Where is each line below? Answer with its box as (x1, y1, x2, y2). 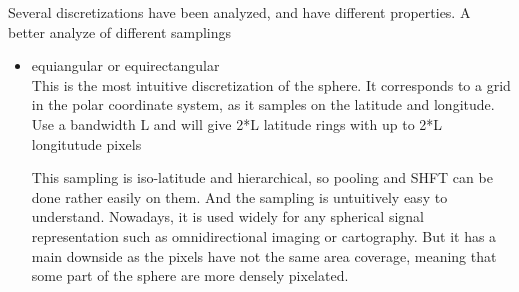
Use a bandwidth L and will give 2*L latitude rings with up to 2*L (31, 113, 443, 134)
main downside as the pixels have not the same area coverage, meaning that (31, 245, 497, 266)
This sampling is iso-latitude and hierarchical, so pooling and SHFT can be (31, 167, 493, 188)
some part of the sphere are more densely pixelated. (31, 265, 349, 286)
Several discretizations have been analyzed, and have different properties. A (8, 2, 471, 22)
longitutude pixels (31, 133, 142, 154)
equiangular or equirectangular (31, 55, 220, 76)
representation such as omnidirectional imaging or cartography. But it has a (31, 225, 497, 246)
